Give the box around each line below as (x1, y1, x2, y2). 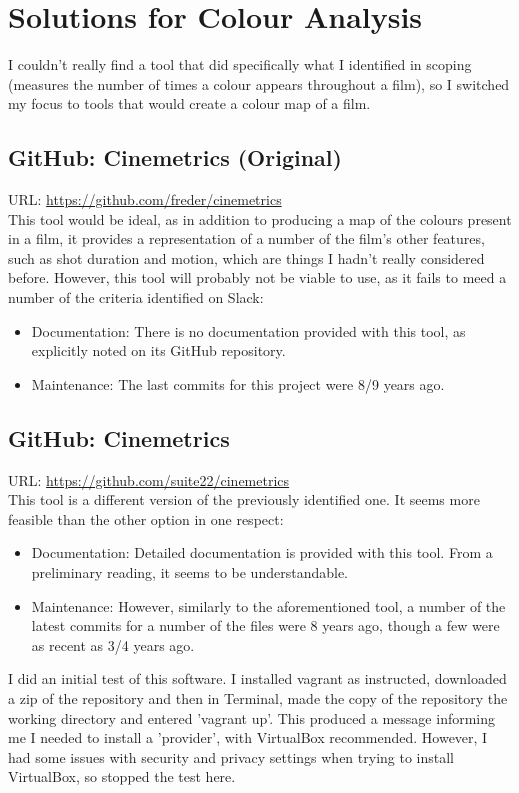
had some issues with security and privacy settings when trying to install (8, 746, 454, 767)
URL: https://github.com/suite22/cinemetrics (8, 469, 290, 490)
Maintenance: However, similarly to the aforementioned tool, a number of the (31, 595, 506, 616)
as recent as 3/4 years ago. (31, 634, 195, 655)
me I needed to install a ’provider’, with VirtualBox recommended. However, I (8, 727, 488, 748)
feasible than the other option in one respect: (8, 508, 284, 529)
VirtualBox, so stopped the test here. (8, 766, 236, 787)
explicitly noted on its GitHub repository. (31, 340, 286, 361)
